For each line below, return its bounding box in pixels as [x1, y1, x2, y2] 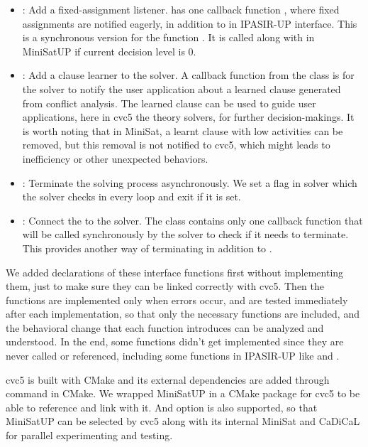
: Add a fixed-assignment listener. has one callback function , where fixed [22, 2, 340, 16]
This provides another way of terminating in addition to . [22, 240, 272, 255]
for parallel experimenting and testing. [6, 428, 173, 443]
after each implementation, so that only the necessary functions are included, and [6, 306, 359, 321]
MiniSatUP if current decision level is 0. [22, 43, 196, 58]
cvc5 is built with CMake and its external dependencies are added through [6, 372, 330, 387]
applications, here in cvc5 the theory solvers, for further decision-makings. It [22, 109, 355, 124]
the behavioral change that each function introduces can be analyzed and [6, 320, 324, 335]
